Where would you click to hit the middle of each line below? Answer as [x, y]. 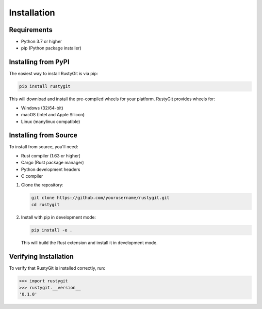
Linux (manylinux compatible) [50, 122]
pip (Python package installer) [51, 48]
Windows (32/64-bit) [42, 108]
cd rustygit [46, 204]
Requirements [31, 30]
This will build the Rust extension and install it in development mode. [89, 243]
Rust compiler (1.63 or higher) [51, 155]
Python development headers [51, 169]
